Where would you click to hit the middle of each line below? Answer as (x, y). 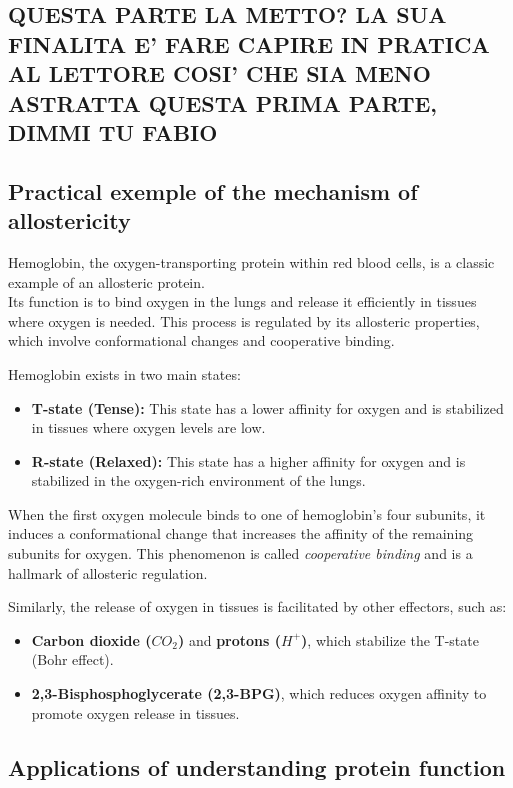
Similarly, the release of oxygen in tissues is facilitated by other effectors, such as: (257, 606)
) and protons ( (229, 639)
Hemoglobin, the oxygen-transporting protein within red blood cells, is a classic (251, 261)
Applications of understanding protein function (257, 766)
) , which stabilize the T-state (390, 639)
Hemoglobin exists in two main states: (124, 373)
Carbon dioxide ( (91, 639)
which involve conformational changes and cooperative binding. (201, 340)
